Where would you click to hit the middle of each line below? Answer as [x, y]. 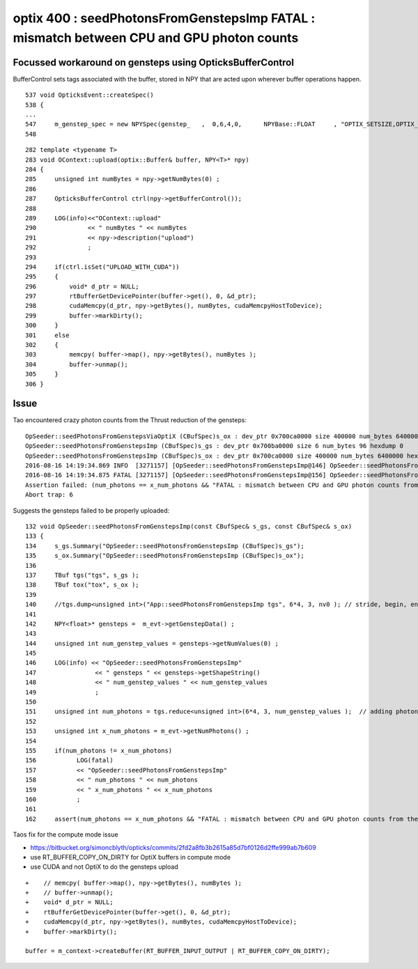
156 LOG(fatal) [70, 760]
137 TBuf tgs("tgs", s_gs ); [82, 575]
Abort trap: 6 [49, 495]
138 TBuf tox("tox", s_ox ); [82, 585]
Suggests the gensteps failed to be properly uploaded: [91, 510]
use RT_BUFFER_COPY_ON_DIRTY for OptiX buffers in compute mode [131, 857]
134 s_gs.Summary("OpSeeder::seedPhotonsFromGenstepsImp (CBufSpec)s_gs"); [165, 546]
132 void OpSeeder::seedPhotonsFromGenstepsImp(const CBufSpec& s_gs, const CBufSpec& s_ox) [189, 526]
